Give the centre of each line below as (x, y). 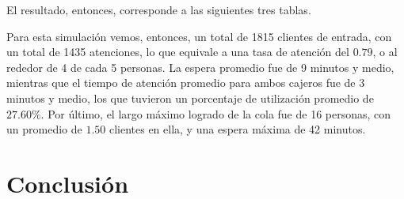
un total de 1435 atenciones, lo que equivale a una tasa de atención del (178, 52)
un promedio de (44, 129)
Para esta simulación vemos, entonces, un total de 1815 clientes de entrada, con (199, 36)
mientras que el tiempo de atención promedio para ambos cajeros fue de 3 (186, 83)
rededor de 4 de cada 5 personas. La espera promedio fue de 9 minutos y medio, (200, 67)
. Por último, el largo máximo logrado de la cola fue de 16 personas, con (216, 113)
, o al (385, 52)
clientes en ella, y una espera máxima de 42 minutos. (237, 129)
